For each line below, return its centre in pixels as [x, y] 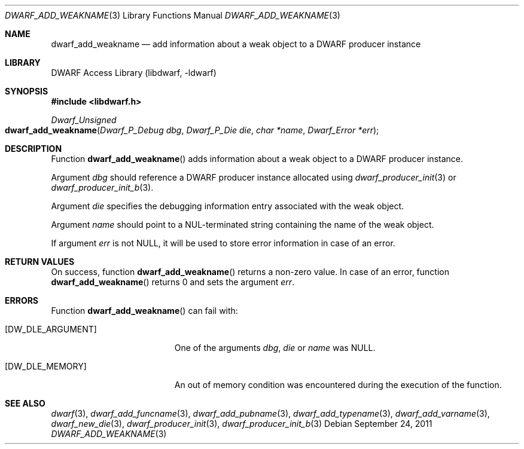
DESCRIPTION [33, 149]
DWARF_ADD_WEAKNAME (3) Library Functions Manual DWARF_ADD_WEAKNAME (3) [173, 15]
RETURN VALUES [40, 262]
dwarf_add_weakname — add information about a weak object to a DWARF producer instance [236, 44]
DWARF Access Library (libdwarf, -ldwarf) [134, 73]
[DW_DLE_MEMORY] [46, 366]
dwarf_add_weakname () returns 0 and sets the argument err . [173, 282]
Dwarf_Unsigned [84, 120]
